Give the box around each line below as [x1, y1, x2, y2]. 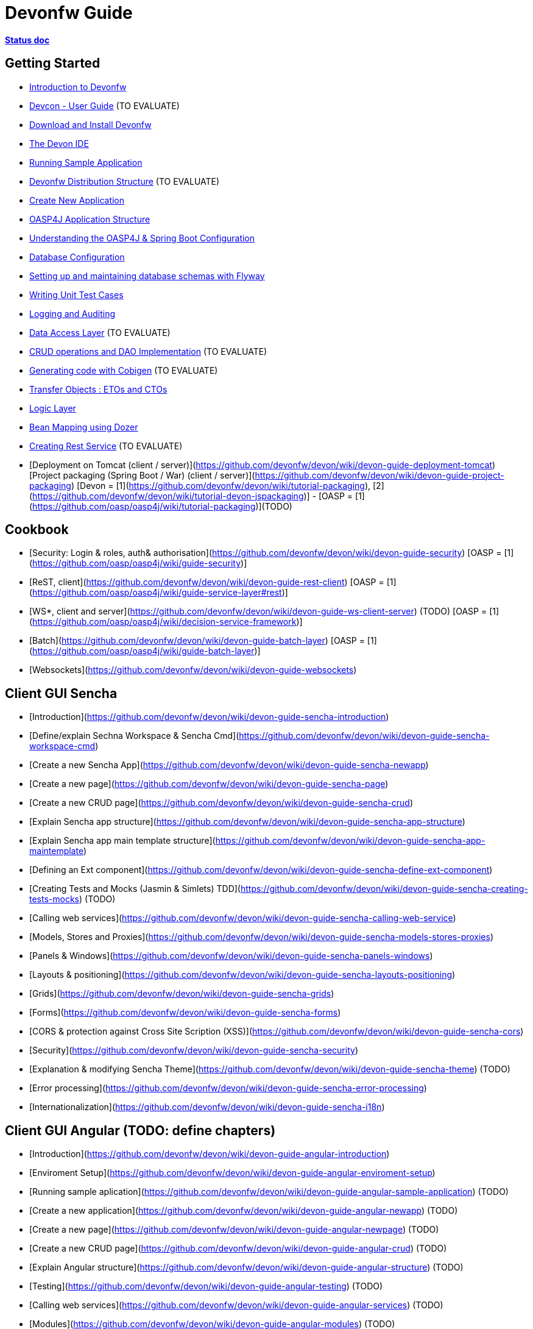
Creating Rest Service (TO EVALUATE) [29, 440, 183, 451]
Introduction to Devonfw [29, 81, 127, 92]
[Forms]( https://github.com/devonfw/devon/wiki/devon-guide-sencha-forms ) [29, 1007, 341, 1018]
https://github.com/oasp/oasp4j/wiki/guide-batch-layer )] [32, 646, 261, 657]
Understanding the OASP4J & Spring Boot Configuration [29, 232, 255, 243]
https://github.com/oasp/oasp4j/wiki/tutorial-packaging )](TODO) [32, 501, 292, 511]
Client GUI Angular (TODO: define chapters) [5, 1122, 276, 1138]
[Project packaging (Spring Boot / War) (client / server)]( [29, 469, 255, 480]
